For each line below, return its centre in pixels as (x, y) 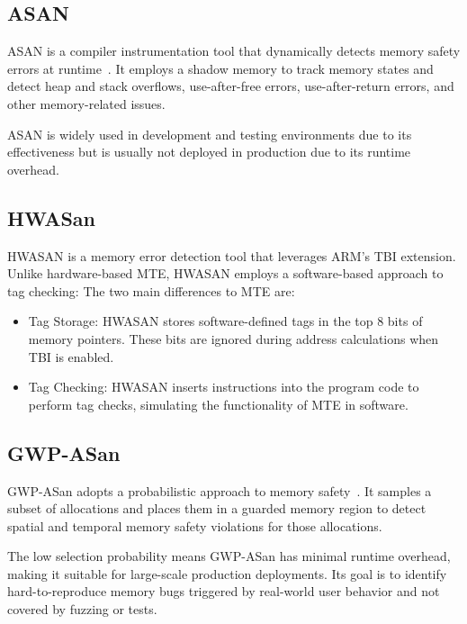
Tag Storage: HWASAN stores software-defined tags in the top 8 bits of (225, 321)
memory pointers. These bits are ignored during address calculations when (233, 338)
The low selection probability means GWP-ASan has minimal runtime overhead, (229, 556)
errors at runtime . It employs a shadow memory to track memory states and (220, 68)
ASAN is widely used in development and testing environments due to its (210, 134)
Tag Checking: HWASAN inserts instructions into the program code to (224, 387)
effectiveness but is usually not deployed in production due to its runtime (209, 152)
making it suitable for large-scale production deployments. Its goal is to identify (227, 573)
